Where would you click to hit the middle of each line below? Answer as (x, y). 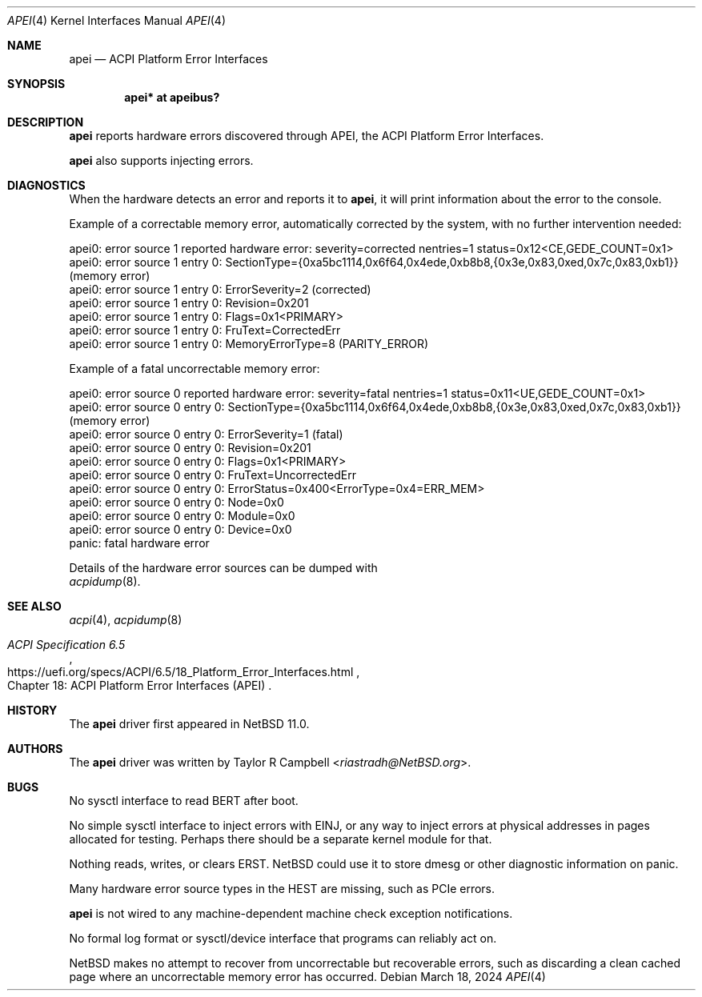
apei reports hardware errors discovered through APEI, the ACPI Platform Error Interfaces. (307, 136)
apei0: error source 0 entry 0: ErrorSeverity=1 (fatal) (206, 434)
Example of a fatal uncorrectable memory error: (195, 368)
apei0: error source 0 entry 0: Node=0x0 (177, 502)
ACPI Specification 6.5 (66, 645)
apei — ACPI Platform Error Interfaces (168, 59)
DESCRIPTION (46, 122)
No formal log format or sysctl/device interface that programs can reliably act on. (283, 938)
